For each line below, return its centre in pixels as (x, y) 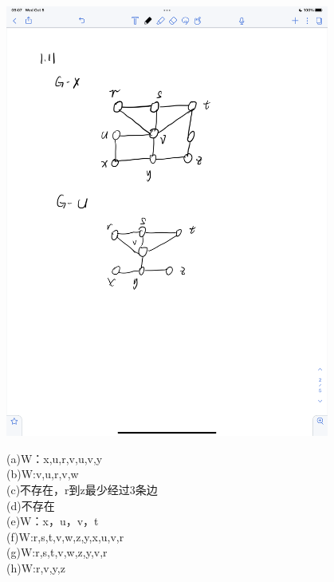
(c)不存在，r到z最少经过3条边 (82, 490)
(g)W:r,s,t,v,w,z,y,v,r (57, 552)
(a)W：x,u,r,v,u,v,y (55, 458)
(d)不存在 (31, 505)
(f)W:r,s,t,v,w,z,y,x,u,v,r (65, 536)
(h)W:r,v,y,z (36, 568)
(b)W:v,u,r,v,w (43, 474)
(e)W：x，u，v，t (53, 521)
